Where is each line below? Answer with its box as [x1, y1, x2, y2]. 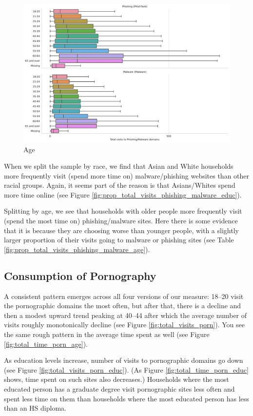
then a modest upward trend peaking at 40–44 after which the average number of [4, 310, 247, 320]
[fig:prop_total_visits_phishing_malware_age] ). [4, 244, 150, 254]
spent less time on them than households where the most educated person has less [4, 393, 249, 403]
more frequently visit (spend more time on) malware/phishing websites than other [4, 170, 250, 180]
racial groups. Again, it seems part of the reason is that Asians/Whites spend [4, 180, 235, 190]
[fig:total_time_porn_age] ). [4, 338, 88, 349]
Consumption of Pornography [4, 268, 156, 283]
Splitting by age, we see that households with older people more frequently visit [4, 206, 242, 216]
